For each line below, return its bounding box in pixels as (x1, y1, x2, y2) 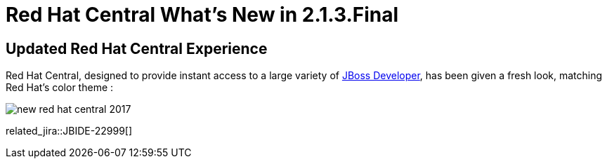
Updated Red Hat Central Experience (6, 39, 268, 57)
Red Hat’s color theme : (6, 81, 114, 94)
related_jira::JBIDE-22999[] (6, 125, 133, 137)
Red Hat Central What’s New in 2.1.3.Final (6, 3, 399, 27)
